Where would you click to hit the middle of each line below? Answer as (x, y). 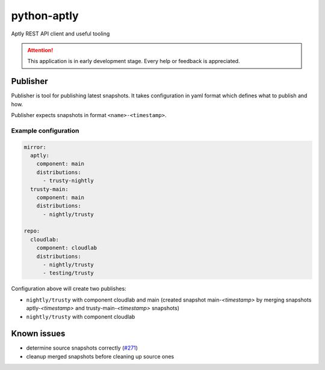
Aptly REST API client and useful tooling (60, 34)
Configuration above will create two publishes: (69, 289)
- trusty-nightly (69, 181)
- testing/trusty (69, 273)
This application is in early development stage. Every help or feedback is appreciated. (134, 61)
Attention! (40, 50)
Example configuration (45, 130)
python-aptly (45, 16)
